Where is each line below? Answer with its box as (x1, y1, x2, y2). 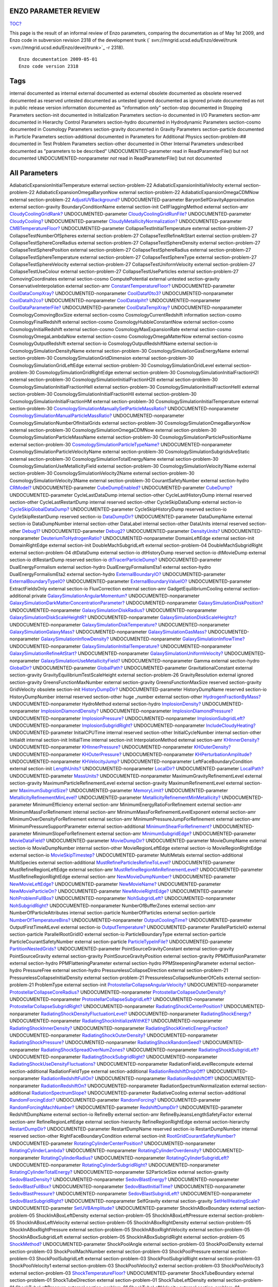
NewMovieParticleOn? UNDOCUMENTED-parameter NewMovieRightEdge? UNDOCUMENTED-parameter (9, 888, 234, 894)
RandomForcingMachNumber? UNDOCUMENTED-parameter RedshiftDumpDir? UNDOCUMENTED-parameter (9, 1104, 243, 1110)
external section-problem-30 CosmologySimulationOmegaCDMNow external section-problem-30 (9, 427, 217, 433)
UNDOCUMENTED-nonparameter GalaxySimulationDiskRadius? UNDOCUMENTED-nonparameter (9, 607, 217, 613)
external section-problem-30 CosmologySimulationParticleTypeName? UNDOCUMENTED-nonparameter (9, 441, 232, 447)
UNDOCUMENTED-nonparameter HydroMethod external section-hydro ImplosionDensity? (9, 701, 201, 707)
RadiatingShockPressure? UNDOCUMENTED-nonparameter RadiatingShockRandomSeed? (9, 1039, 202, 1046)
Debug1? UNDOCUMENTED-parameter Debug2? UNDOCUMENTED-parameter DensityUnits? (22, 528, 220, 534)
